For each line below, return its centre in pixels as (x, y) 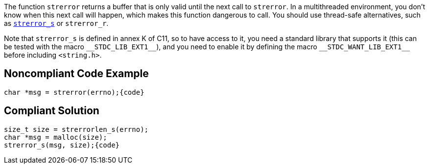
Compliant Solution (52, 111)
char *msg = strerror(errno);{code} (74, 92)
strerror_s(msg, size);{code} (62, 145)
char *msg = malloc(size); (56, 137)
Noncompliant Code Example (76, 74)
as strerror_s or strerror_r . (56, 23)
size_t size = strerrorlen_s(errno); (76, 129)
